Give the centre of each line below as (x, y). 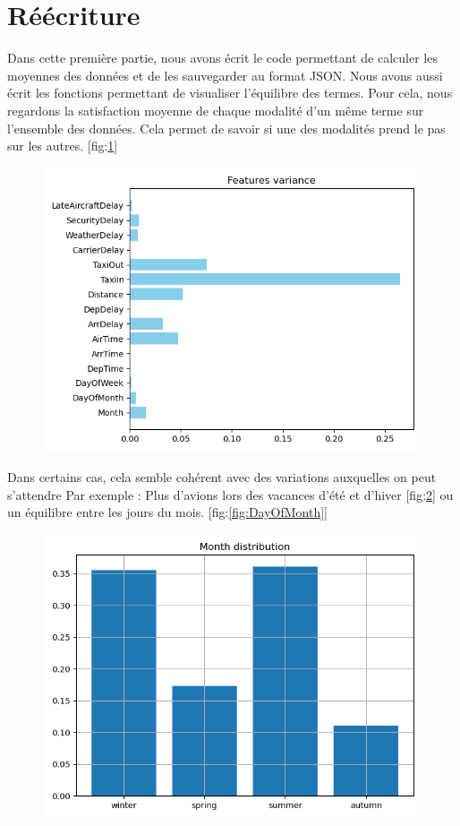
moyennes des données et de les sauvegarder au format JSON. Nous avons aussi (225, 75)
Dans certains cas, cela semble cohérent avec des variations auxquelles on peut (222, 477)
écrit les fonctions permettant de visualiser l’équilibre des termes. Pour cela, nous (230, 93)
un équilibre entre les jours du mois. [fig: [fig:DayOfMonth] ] (168, 512)
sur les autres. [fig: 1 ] (63, 146)
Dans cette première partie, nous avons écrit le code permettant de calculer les (222, 58)
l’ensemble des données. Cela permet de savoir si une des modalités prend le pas (226, 128)
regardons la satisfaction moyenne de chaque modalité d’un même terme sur (216, 110)
